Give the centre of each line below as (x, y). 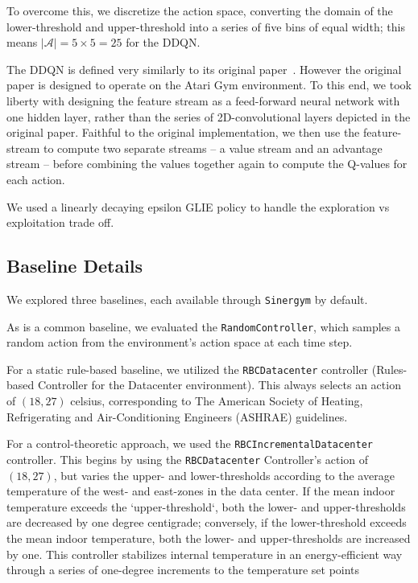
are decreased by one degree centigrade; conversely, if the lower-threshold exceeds (207, 522)
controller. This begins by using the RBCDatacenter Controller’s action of (187, 459)
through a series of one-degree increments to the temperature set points (183, 570)
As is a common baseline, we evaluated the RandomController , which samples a (203, 326)
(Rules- (389, 369)
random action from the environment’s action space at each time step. (180, 342)
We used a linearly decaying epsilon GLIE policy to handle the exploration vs (198, 206)
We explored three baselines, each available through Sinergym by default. (187, 299)
